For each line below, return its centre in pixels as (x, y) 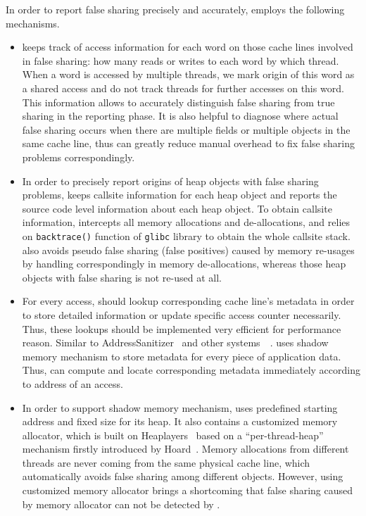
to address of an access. (72, 383)
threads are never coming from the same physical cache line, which (166, 462)
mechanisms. (33, 23)
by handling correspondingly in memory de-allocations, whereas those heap (184, 264)
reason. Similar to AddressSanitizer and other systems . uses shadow (175, 342)
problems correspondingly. (78, 157)
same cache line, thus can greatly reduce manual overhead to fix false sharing (188, 143)
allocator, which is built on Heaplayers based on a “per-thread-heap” (173, 435)
